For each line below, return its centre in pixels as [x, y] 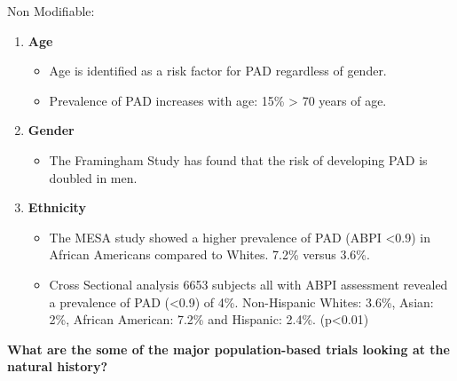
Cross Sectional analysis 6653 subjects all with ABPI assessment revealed [248, 284]
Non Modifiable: [51, 11]
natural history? [58, 366]
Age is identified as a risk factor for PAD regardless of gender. [218, 71]
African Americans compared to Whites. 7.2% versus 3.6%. [209, 254]
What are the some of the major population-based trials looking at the [228, 349]
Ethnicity [57, 207]
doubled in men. [93, 177]
